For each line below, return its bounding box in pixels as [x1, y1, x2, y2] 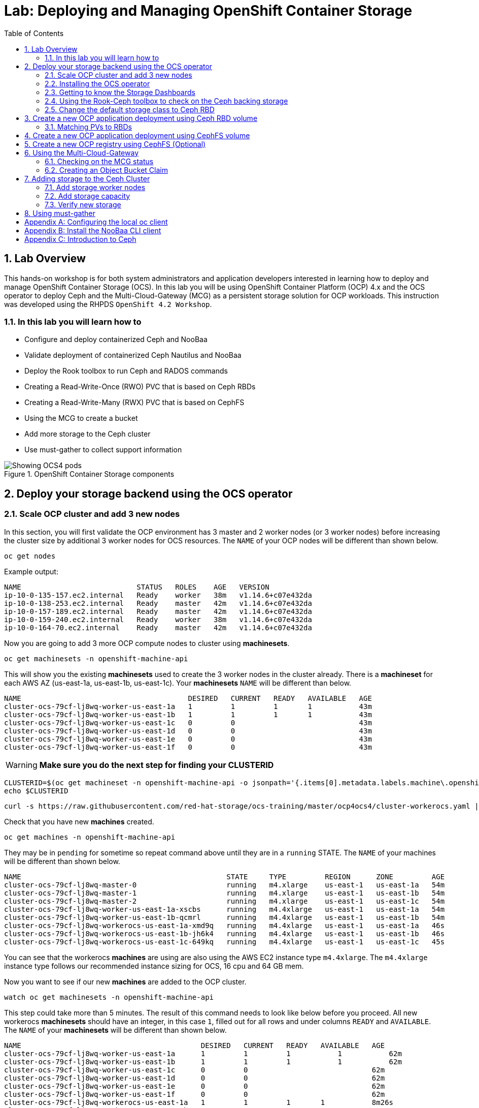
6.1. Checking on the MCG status [45, 157, 154, 166]
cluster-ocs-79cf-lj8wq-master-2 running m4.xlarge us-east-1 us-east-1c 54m [4, 897, 445, 905]
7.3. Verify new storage [45, 200, 121, 209]
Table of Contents [4, 28, 64, 38]
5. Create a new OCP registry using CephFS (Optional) [24, 139, 206, 148]
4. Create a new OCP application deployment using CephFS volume [24, 131, 250, 140]
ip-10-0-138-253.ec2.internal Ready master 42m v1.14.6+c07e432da [4, 599, 312, 607]
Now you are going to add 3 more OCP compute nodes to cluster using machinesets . [4, 638, 290, 648]
